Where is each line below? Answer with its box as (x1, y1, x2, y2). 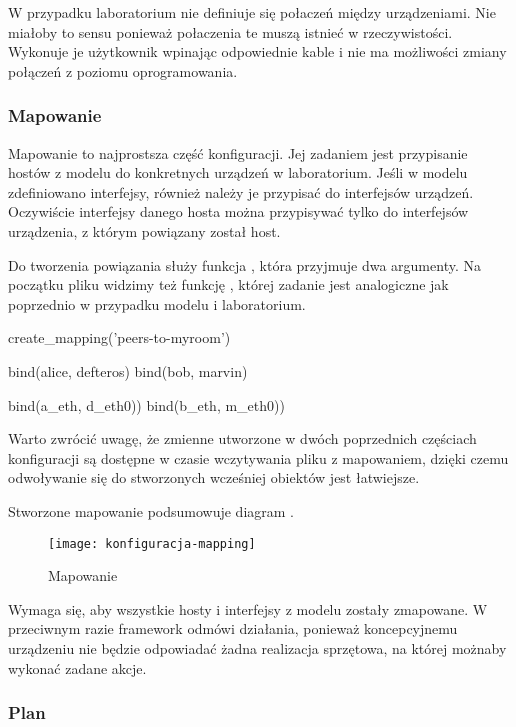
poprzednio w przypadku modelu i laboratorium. (8, 293, 306, 314)
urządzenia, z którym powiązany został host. (8, 220, 281, 241)
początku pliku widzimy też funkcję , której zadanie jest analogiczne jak (8, 274, 449, 295)
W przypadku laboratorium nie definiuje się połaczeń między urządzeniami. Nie (8, 2, 496, 22)
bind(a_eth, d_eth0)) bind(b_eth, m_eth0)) (8, 394, 285, 415)
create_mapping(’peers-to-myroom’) (8, 327, 231, 348)
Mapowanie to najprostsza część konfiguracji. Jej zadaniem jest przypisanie (8, 142, 468, 163)
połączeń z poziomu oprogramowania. (8, 60, 238, 81)
